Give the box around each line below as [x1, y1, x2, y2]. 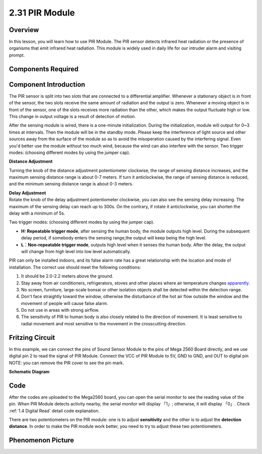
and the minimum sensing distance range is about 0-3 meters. [9, 181, 133, 187]
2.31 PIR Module [9, 7, 75, 18]
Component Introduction [9, 80, 85, 88]
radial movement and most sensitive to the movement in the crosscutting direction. [21, 320, 187, 326]
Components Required [9, 65, 79, 73]
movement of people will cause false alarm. [21, 300, 108, 306]
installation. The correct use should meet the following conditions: [9, 264, 141, 270]
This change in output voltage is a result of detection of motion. [9, 113, 136, 119]
